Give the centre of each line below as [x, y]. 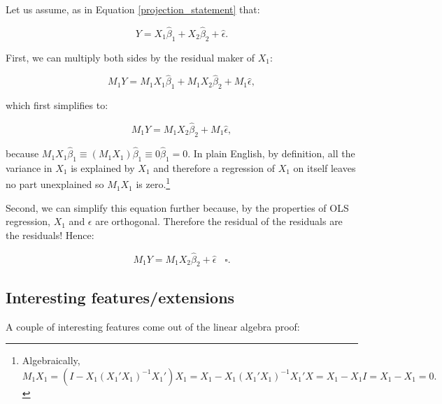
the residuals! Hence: [50, 235]
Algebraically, [51, 360]
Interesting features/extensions [120, 297]
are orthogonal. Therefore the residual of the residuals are [219, 221]
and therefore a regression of [214, 167]
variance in [29, 167]
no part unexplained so [55, 184]
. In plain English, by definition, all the [271, 153]
